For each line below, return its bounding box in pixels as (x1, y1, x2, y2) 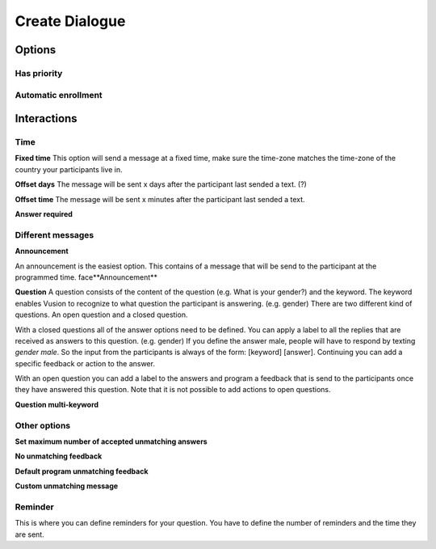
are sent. (15, 530, 44, 539)
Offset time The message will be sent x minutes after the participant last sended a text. (15, 194, 306, 204)
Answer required (15, 209, 73, 219)
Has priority (15, 67, 63, 78)
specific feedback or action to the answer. (15, 358, 155, 368)
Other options (15, 420, 71, 431)
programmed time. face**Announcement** (15, 272, 157, 282)
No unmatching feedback (15, 451, 103, 461)
